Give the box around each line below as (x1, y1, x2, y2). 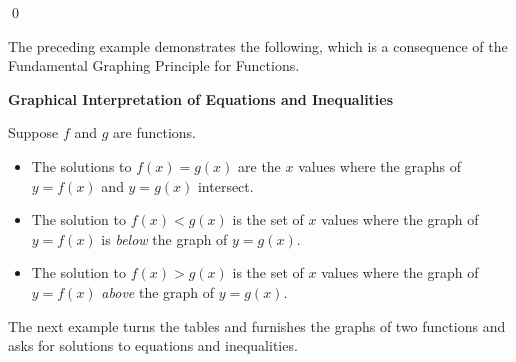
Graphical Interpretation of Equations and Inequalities (8, 88, 394, 109)
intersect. (197, 175, 254, 196)
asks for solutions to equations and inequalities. (8, 335, 298, 356)
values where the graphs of (298, 155, 461, 176)
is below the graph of (101, 228, 228, 249)
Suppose (8, 122, 59, 143)
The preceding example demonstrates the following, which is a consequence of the (8, 35, 508, 56)
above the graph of (101, 281, 215, 302)
